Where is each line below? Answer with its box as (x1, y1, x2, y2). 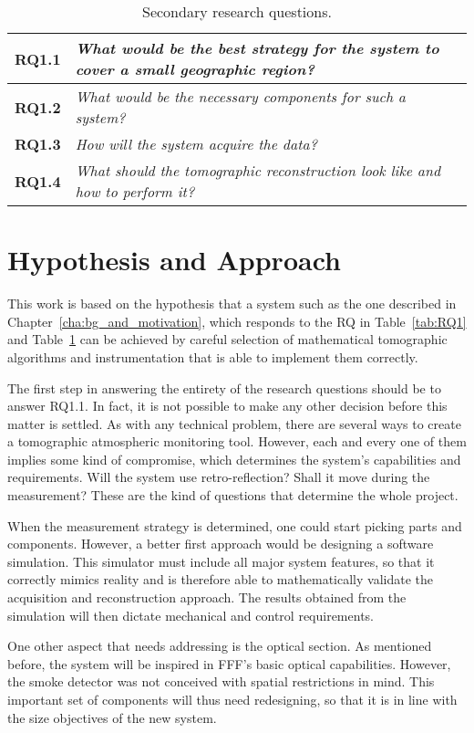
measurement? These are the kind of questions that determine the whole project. (7, 486, 459, 505)
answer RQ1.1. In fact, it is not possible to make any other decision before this (7, 396, 448, 415)
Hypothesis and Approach (7, 241, 341, 278)
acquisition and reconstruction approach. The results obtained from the (7, 588, 407, 607)
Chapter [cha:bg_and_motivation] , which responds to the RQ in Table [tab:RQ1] (7, 311, 467, 330)
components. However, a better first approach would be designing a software (7, 534, 434, 553)
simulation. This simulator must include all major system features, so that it (7, 551, 435, 571)
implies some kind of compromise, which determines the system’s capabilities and (7, 449, 461, 468)
